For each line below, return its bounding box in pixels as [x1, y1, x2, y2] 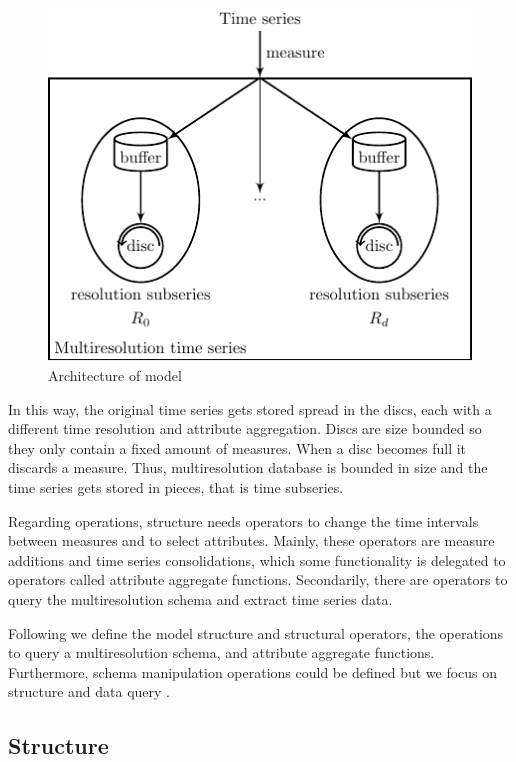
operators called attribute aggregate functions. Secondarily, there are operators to [8, 569, 508, 590]
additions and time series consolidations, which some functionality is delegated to [8, 549, 506, 570]
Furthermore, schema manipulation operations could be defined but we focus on [8, 661, 498, 682]
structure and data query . [8, 681, 170, 702]
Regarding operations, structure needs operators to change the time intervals [8, 510, 479, 531]
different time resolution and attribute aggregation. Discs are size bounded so [8, 418, 482, 439]
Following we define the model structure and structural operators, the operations [8, 622, 504, 643]
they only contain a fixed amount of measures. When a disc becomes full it [8, 437, 467, 458]
